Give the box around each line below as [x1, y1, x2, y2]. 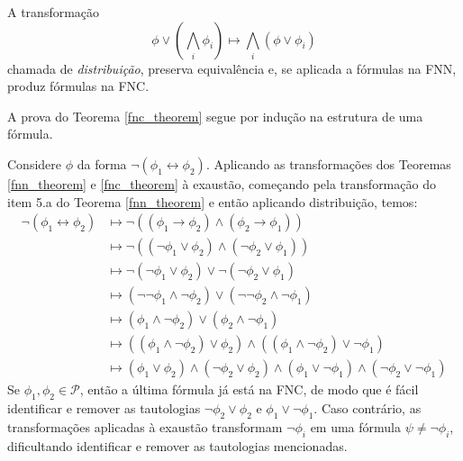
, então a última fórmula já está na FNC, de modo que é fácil [79, 380, 419, 399]
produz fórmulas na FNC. [7, 77, 150, 95]
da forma [77, 154, 127, 173]
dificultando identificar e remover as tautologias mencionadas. [7, 436, 348, 455]
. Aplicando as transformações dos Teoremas [205, 154, 451, 173]
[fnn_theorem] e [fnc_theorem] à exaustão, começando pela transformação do [7, 174, 436, 193]
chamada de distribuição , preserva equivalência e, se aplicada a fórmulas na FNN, [7, 59, 457, 77]
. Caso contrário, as [313, 399, 422, 418]
